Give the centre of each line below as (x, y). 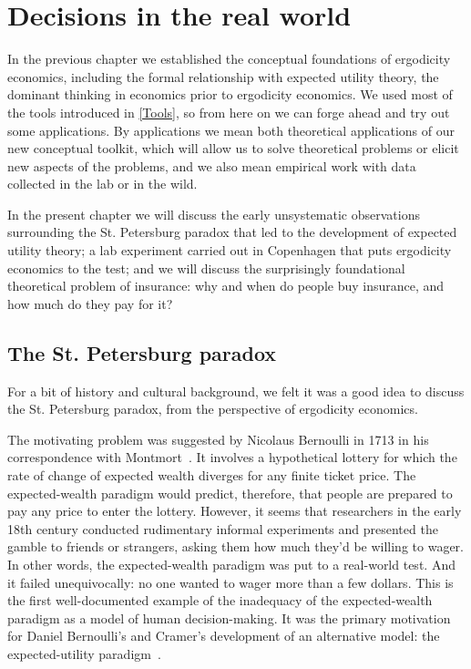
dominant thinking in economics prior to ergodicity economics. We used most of (230, 94)
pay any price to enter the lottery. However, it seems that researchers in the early (235, 511)
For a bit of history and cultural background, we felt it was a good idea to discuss (236, 391)
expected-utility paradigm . (84, 653)
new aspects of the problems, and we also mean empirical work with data (212, 165)
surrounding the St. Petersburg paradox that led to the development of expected (232, 232)
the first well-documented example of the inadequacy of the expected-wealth (220, 600)
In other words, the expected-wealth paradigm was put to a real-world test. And (231, 564)
